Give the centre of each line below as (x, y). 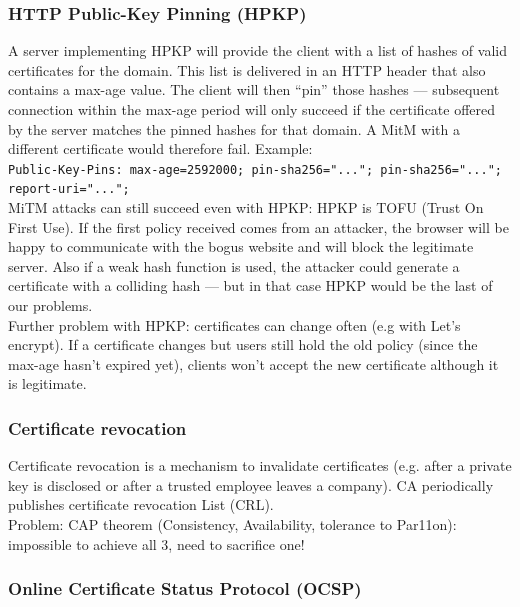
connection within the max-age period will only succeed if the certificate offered (252, 109)
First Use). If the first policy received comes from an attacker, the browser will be (258, 226)
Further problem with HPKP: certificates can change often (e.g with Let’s (234, 324)
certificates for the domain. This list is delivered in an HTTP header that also (247, 69)
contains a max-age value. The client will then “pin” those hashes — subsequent (254, 89)
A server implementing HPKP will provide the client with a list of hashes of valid (257, 50)
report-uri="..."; (69, 189)
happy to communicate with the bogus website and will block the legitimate (241, 246)
